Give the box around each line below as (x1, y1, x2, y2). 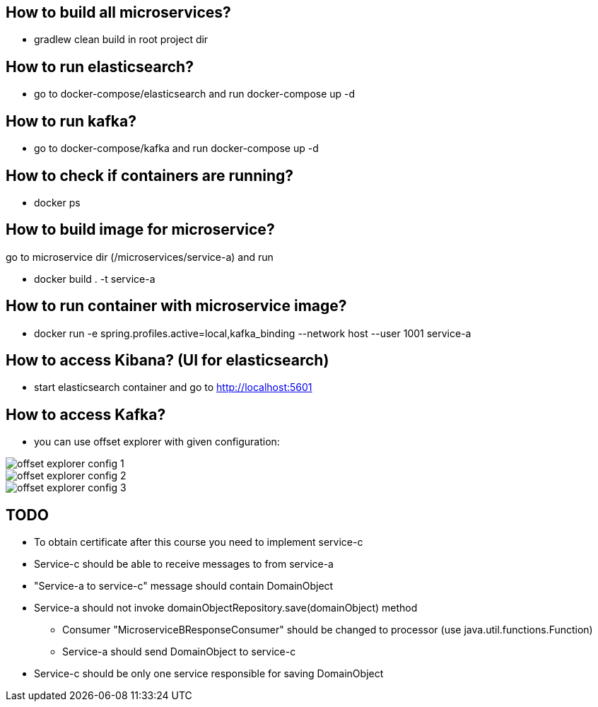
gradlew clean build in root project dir (34, 33, 209, 46)
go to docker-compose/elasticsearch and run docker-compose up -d (34, 88, 356, 100)
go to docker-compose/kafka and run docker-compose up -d (34, 142, 319, 155)
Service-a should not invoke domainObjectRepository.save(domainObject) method (34, 602, 418, 614)
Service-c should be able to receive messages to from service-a (34, 558, 334, 571)
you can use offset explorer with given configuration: (34, 436, 280, 448)
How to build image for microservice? (6, 221, 275, 239)
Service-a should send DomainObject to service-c (62, 645, 296, 658)
